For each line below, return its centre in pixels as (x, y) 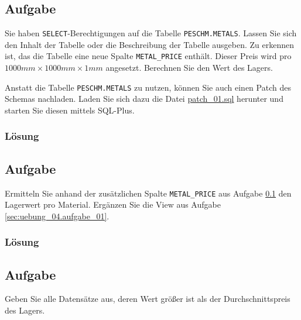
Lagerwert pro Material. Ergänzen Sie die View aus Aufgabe (113, 204)
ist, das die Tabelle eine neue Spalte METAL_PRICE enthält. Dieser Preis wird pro (148, 56)
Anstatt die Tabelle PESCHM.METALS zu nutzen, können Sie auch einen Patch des (148, 87)
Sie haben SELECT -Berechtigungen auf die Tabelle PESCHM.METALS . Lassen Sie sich (151, 33)
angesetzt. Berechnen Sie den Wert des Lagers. (189, 68)
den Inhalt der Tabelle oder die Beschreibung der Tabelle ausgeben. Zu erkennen (150, 44)
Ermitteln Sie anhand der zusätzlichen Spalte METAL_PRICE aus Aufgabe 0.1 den (148, 193)
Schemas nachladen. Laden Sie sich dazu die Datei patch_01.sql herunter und (144, 99)
